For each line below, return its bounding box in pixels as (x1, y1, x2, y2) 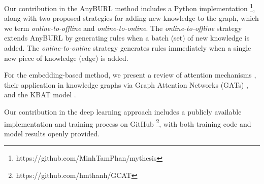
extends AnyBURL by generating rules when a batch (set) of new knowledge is (4, 32, 250, 43)
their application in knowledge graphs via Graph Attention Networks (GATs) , (4, 79, 248, 90)
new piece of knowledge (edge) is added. (4, 52, 128, 63)
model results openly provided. (4, 128, 100, 138)
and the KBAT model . (4, 89, 76, 100)
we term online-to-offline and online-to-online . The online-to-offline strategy (4, 22, 242, 33)
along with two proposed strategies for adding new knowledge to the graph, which (4, 13, 259, 23)
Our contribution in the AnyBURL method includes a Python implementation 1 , (4, 2, 255, 13)
